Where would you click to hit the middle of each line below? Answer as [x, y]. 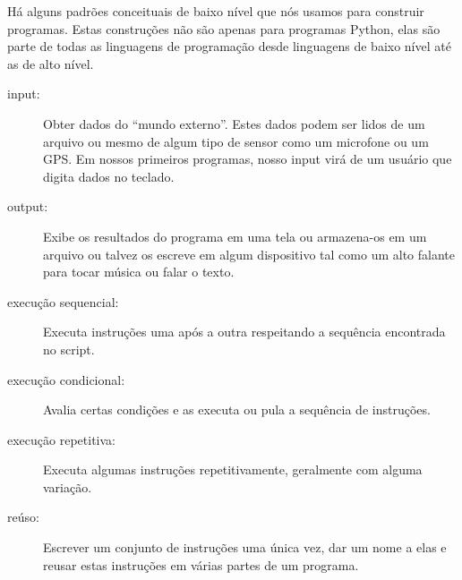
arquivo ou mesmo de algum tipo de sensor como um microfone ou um [236, 141]
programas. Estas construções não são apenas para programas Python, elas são [224, 28]
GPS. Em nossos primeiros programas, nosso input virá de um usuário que [248, 159]
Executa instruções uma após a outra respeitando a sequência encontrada [244, 332]
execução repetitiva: [61, 439]
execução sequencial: [63, 301]
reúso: [23, 517]
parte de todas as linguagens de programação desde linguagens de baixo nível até [229, 46]
